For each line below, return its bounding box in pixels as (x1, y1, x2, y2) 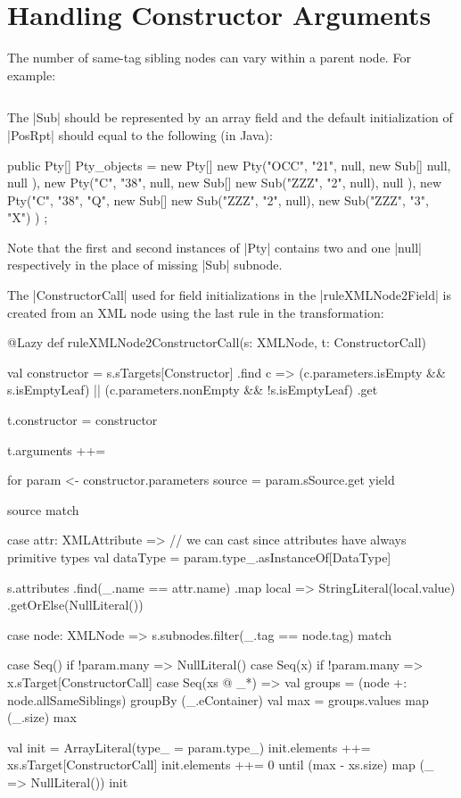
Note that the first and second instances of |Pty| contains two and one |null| (7, 237, 422, 256)
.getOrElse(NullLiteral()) (7, 595, 144, 614)
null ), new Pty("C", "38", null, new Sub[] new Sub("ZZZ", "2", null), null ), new (7, 173, 442, 192)
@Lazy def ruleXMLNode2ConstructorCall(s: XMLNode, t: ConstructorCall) (7, 333, 427, 352)
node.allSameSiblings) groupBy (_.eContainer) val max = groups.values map (7, 690, 429, 709)
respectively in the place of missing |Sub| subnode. (7, 255, 283, 274)
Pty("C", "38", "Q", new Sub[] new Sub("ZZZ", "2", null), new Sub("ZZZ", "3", (7, 190, 429, 209)
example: (7, 65, 56, 84)
